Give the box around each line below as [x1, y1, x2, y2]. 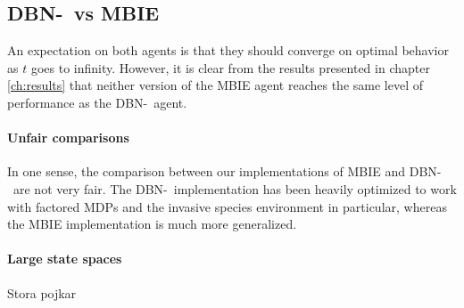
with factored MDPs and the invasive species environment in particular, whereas [7, 197, 447, 215]
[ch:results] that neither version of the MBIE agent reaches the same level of [7, 76, 424, 94]
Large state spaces [7, 249, 122, 268]
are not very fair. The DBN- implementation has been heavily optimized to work [12, 179, 457, 198]
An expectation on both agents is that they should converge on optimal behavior [7, 41, 449, 60]
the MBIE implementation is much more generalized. [7, 215, 297, 233]
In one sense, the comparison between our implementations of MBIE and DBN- [7, 162, 442, 181]
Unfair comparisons [7, 128, 129, 147]
